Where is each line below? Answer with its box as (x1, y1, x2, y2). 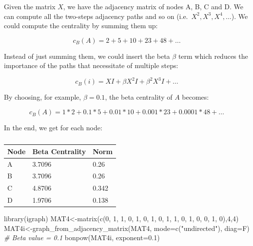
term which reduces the (178, 51, 248, 61)
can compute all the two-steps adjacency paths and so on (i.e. (4, 11, 188, 21)
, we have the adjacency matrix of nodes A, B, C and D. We (63, 1, 243, 11)
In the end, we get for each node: (4, 123, 102, 133)
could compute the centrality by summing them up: (4, 20, 158, 31)
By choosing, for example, (4, 92, 81, 102)
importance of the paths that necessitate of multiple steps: (4, 60, 178, 70)
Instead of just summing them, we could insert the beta (4, 51, 170, 61)
